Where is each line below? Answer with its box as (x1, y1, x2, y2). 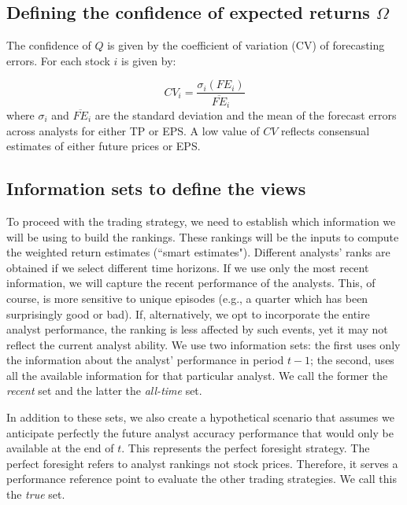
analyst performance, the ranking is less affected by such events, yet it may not (6, 321, 388, 337)
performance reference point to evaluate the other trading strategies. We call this (6, 470, 397, 487)
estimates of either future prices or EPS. (6, 138, 201, 154)
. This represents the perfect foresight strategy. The (121, 440, 370, 456)
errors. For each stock (6, 52, 110, 68)
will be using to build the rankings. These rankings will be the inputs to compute (6, 228, 399, 245)
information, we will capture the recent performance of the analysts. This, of (6, 275, 376, 291)
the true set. (6, 486, 65, 503)
